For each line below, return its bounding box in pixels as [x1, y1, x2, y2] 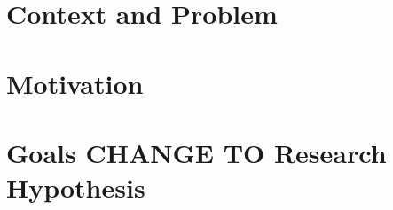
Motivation [6, 65, 144, 101]
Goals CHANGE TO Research [6, 134, 387, 170]
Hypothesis [6, 169, 145, 206]
